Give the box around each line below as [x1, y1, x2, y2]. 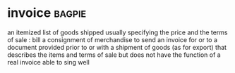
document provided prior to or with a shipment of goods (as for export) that [7, 43, 227, 51]
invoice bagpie [7, 5, 87, 21]
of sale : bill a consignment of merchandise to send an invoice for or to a [7, 35, 217, 44]
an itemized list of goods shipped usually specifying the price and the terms [7, 28, 228, 36]
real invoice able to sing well [7, 58, 90, 66]
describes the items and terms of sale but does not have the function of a [7, 51, 221, 59]
